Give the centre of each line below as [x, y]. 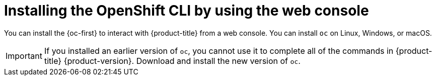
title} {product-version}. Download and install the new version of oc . [172, 61]
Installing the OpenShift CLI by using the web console [187, 11]
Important [24, 56]
